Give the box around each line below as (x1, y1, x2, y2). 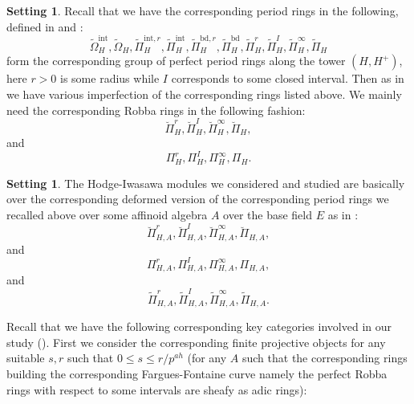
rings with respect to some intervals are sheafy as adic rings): (6, 381, 307, 398)
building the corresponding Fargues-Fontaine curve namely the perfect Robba (6, 365, 388, 382)
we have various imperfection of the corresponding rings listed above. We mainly (6, 85, 402, 102)
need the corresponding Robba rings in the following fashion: (6, 101, 306, 118)
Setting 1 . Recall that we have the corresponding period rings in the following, (6, 2, 399, 18)
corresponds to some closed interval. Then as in (171, 70, 404, 87)
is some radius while (60, 70, 160, 87)
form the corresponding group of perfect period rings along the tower (6, 52, 346, 69)
